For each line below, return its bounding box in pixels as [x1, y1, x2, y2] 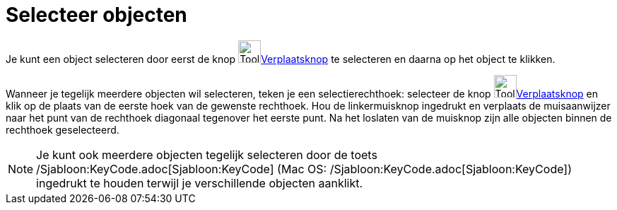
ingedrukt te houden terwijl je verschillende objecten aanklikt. [36, 175, 363, 190]
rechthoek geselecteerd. [6, 123, 119, 136]
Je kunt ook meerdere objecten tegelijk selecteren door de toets [36, 147, 377, 162]
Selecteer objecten [6, 3, 187, 27]
